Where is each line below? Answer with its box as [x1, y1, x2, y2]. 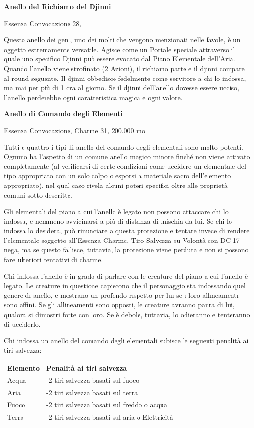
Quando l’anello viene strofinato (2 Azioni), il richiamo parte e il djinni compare [4, 63, 245, 73]
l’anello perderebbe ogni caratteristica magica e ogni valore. [4, 92, 183, 102]
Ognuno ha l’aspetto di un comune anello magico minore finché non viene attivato [4, 151, 250, 161]
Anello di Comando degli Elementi [4, 108, 123, 119]
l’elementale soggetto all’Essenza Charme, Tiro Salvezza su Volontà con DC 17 [4, 235, 240, 245]
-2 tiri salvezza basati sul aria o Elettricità [46, 411, 173, 422]
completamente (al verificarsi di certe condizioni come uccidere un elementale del [4, 160, 246, 171]
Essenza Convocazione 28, [4, 18, 82, 28]
